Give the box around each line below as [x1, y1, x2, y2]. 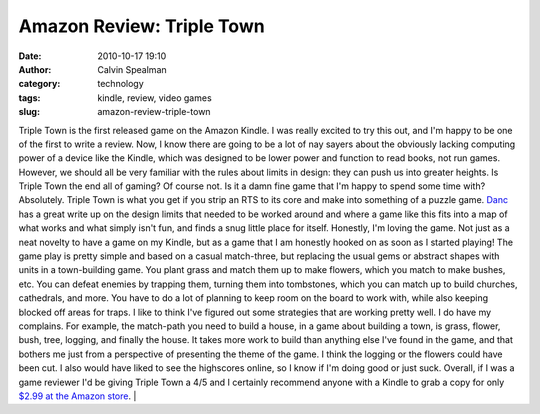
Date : [18, 50, 42, 62]
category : [18, 78, 61, 90]
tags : [18, 91, 41, 104]
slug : [18, 106, 40, 118]
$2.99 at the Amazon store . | [18, 390, 137, 402]
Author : [18, 63, 52, 75]
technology [97, 78, 144, 90]
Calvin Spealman [97, 63, 167, 75]
